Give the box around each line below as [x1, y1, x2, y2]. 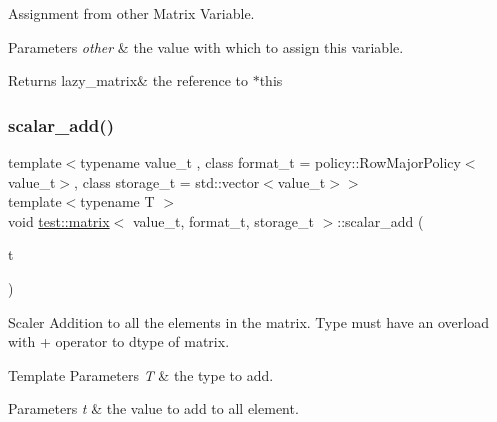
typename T [80, 191, 155, 212]
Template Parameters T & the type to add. [8, 364, 274, 385]
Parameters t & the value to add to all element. [8, 398, 299, 419]
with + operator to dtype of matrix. [8, 331, 230, 352]
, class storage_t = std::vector [74, 171, 260, 192]
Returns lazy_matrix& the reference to [8, 70, 248, 91]
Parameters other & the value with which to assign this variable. [8, 36, 404, 57]
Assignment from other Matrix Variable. [8, 3, 255, 23]
